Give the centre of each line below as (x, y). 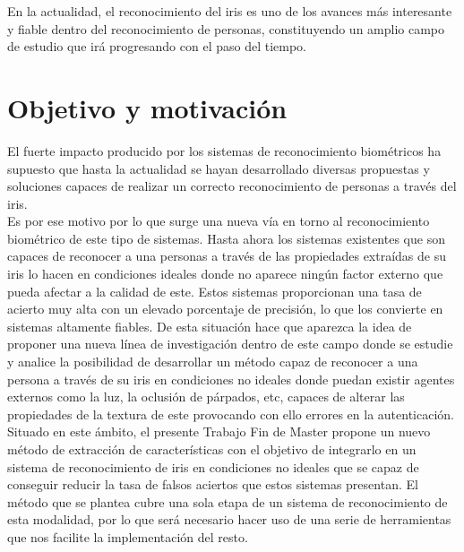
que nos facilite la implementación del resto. (128, 536)
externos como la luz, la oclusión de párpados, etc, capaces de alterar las (206, 397)
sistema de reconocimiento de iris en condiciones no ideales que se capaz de (213, 466)
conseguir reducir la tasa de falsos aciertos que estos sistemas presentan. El (213, 484)
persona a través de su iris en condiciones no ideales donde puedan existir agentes (231, 379)
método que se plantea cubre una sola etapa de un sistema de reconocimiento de (228, 501)
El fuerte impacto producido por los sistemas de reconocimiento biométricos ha (224, 150)
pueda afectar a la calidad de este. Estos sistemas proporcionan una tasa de (215, 291)
